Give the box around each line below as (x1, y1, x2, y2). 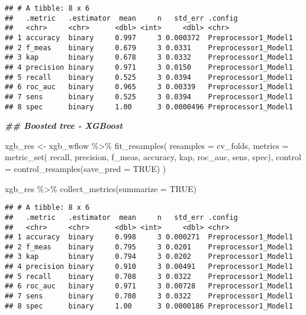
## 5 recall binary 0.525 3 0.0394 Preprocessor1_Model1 (5, 73, 293, 82)
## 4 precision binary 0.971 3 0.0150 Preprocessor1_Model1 (5, 63, 293, 72)
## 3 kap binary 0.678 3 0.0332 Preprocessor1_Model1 (5, 53, 293, 62)
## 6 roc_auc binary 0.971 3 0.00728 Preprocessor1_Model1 (5, 282, 293, 291)
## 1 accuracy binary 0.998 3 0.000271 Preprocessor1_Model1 (5, 233, 293, 242)
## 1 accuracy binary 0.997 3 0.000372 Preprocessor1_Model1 (5, 33, 293, 42)
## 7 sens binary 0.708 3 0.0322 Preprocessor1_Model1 (5, 292, 293, 301)
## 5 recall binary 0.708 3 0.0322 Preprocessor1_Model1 (5, 272, 293, 281)
